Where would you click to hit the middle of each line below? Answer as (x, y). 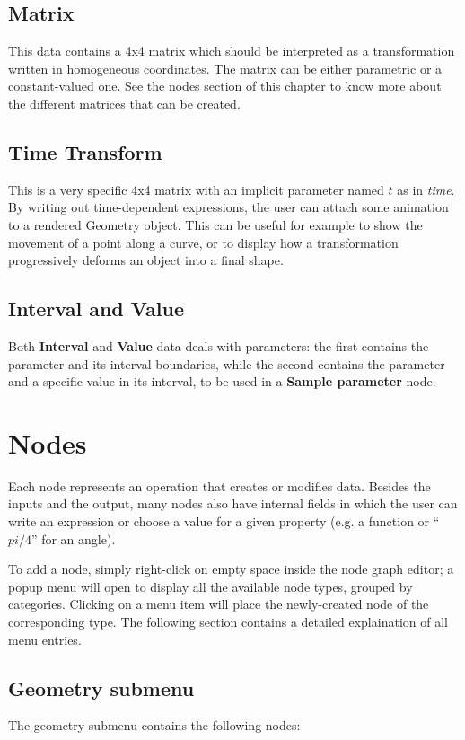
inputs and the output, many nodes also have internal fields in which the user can (233, 503)
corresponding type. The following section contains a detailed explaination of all (228, 622)
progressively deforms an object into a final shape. (146, 260)
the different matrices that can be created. (124, 103)
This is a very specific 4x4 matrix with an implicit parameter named (196, 189)
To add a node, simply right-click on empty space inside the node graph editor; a (231, 569)
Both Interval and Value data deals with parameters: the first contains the (219, 345)
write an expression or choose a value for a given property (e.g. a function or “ (224, 521)
